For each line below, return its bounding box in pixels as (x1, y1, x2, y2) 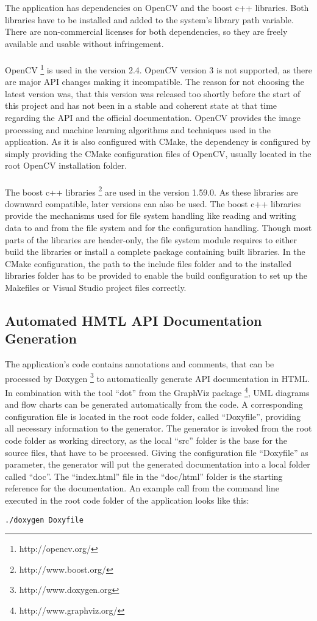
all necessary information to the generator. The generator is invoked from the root (5, 422, 312, 435)
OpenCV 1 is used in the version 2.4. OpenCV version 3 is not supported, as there (5, 61, 312, 76)
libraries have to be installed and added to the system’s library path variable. (5, 13, 294, 26)
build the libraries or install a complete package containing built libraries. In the (5, 245, 305, 258)
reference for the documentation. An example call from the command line (5, 482, 280, 494)
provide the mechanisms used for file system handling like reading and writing (5, 209, 296, 222)
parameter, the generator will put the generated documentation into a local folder (5, 458, 310, 471)
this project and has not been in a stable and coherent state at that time (5, 99, 277, 112)
